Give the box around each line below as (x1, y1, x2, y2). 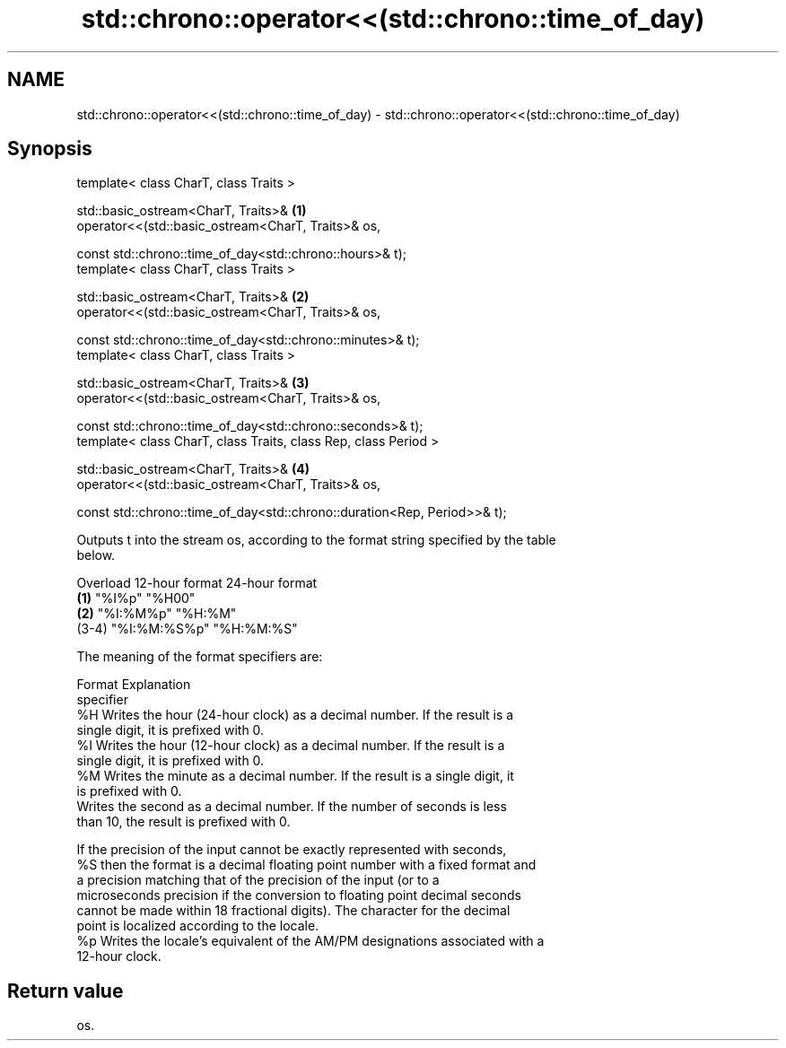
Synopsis (7, 137, 92, 161)
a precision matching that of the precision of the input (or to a (76, 872, 440, 888)
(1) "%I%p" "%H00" (76, 590, 196, 607)
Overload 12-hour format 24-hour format (76, 575, 318, 591)
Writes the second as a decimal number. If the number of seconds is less (76, 799, 507, 815)
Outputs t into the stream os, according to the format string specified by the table (76, 532, 556, 548)
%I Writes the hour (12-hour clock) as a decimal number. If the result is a (76, 738, 505, 754)
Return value (7, 979, 124, 1002)
